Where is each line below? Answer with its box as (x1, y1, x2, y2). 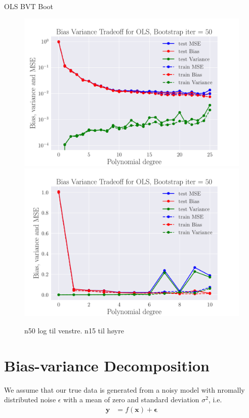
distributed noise (4, 394, 56, 405)
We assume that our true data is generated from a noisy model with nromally (4, 384, 245, 395)
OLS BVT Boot (4, 1, 54, 11)
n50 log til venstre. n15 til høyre (24, 325, 124, 335)
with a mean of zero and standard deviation (63, 394, 199, 405)
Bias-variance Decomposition (4, 355, 210, 375)
